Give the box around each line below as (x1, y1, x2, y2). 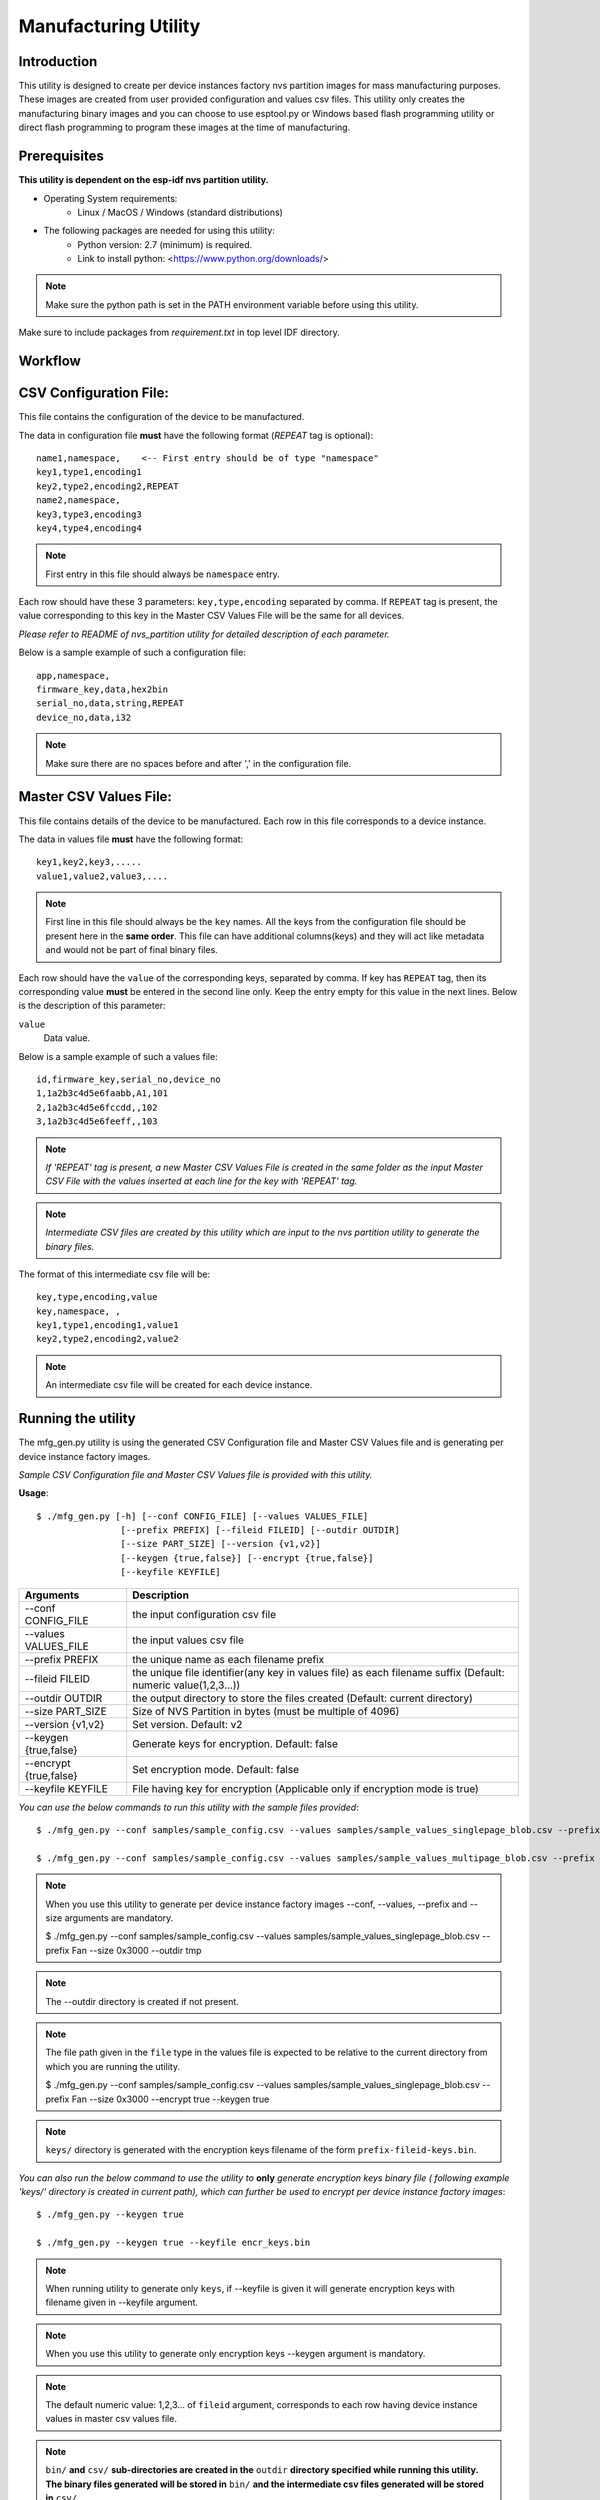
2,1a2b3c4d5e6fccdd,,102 (36, 1101, 158, 1113)
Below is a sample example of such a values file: (18, 1050, 219, 1062)
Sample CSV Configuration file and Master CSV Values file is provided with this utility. (18, 1468, 373, 1480)
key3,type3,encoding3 (36, 508, 142, 520)
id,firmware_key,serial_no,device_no (36, 1073, 222, 1085)
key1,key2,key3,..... (36, 856, 142, 868)
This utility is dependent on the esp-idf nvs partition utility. (18, 174, 269, 186)
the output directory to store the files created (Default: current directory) (131, 1691, 474, 1705)
